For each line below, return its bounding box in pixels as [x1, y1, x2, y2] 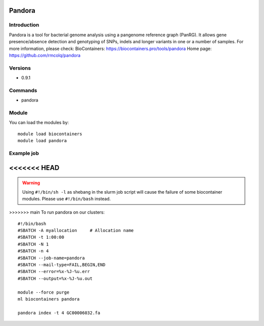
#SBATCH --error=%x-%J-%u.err [18, 269, 90, 275]
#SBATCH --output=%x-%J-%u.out [18, 276, 93, 281]
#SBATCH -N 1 [18, 241, 49, 247]
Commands [9, 87, 38, 94]
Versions [9, 64, 31, 71]
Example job [9, 150, 39, 156]
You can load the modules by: [9, 120, 69, 125]
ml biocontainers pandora [18, 296, 80, 301]
